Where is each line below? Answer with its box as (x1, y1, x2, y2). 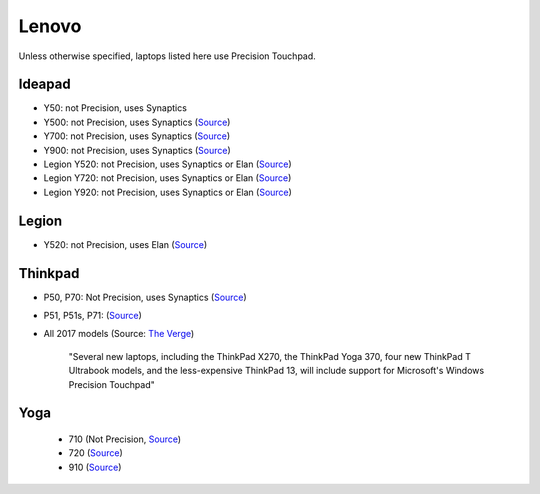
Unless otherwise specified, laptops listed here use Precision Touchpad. (18, 50, 317, 62)
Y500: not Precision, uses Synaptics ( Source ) (43, 116, 231, 128)
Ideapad (18, 76, 71, 93)
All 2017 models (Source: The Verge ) (43, 328, 195, 340)
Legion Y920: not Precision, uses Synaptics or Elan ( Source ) (43, 186, 292, 198)
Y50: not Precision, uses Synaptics (43, 102, 187, 114)
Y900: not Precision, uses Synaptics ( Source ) (43, 144, 232, 156)
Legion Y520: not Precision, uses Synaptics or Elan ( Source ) (43, 158, 292, 170)
